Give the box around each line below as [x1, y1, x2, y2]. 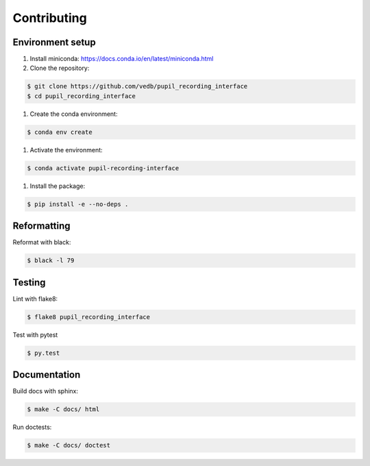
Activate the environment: [29, 145, 103, 154]
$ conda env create [27, 128, 92, 136]
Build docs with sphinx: [12, 387, 79, 395]
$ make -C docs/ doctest [27, 441, 111, 450]
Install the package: [29, 182, 86, 190]
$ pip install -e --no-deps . [27, 200, 129, 208]
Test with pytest [12, 330, 58, 339]
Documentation [12, 369, 81, 381]
